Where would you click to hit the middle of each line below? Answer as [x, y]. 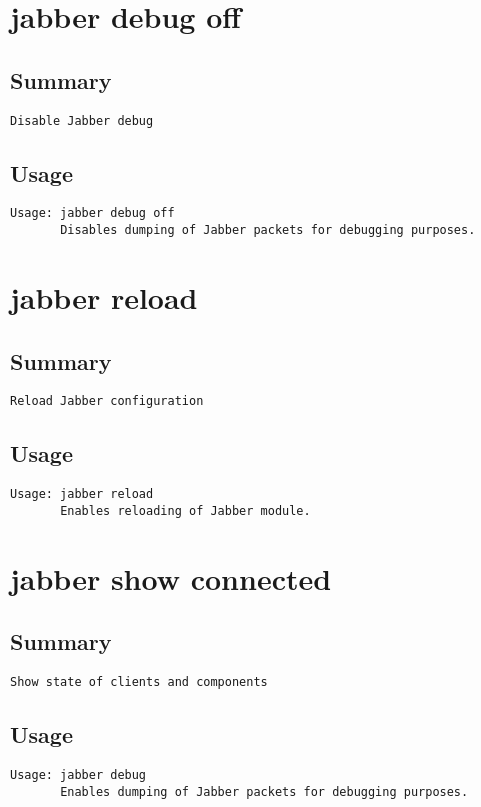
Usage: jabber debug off [92, 213]
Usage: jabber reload [82, 494]
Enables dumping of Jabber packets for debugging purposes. [264, 791]
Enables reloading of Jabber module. [185, 510]
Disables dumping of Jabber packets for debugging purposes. [268, 230]
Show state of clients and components [139, 682]
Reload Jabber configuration [107, 401]
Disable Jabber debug [82, 120]
